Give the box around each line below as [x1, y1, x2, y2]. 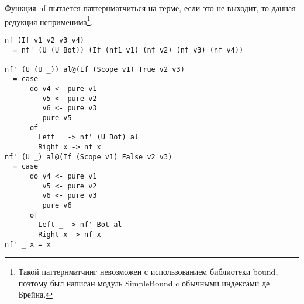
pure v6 [42, 201, 72, 209]
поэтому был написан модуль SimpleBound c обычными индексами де [18, 277, 270, 289]
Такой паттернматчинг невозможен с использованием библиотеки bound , [18, 265, 278, 278]
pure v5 [42, 114, 72, 123]
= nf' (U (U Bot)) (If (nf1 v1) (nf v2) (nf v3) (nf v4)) [13, 46, 244, 54]
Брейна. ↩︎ [18, 288, 53, 300]
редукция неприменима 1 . [5, 13, 93, 27]
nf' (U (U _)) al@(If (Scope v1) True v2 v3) [5, 65, 185, 74]
